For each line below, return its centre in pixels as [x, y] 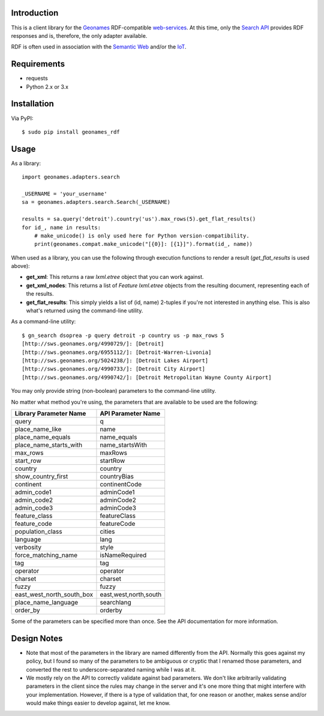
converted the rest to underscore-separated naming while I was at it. [111, 669]
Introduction [35, 13]
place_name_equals [43, 437]
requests [37, 79]
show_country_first [41, 476]
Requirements [38, 64]
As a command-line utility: [43, 321]
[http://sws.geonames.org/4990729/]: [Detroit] [93, 344]
